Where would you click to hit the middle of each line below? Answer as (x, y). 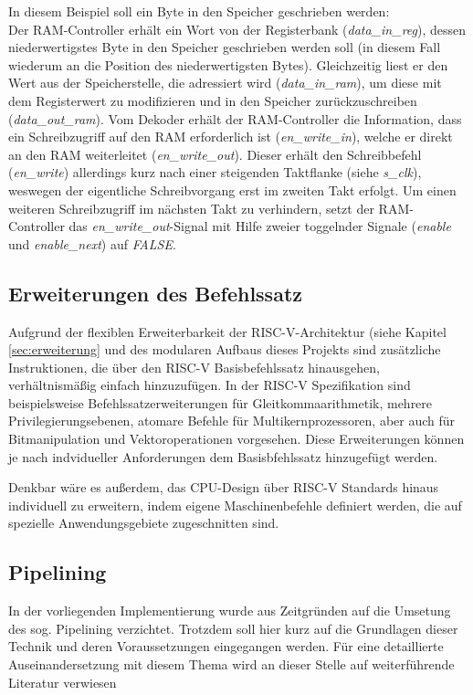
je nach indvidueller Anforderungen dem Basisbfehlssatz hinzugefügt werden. (223, 456)
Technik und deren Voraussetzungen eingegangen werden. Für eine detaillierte (226, 646)
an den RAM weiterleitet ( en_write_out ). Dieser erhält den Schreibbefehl (215, 154)
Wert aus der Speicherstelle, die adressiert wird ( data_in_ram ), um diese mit (225, 83)
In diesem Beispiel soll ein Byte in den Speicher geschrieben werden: (199, 11)
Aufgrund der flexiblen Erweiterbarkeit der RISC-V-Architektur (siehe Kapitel (227, 331)
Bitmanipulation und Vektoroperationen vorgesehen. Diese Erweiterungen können (236, 439)
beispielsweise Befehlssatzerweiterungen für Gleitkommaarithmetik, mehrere (221, 402)
